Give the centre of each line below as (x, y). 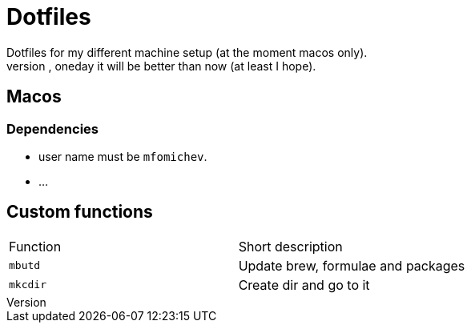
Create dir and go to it (304, 285)
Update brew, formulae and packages (352, 265)
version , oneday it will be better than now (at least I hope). (161, 66)
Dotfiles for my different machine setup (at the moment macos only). (187, 52)
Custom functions (80, 212)
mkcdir (28, 285)
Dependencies (53, 128)
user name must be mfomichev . (123, 156)
